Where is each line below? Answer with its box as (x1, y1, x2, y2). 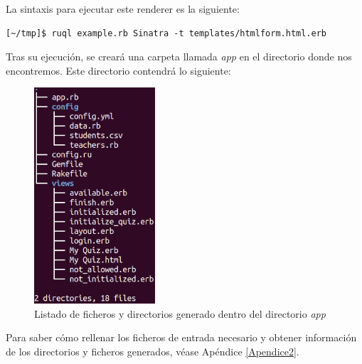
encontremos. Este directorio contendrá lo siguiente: (6, 63, 231, 77)
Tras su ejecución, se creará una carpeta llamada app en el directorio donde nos (6, 49, 352, 64)
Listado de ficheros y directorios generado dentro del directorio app (34, 306, 326, 321)
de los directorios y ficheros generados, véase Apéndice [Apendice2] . (6, 343, 299, 358)
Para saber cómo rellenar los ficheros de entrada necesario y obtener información (6, 330, 357, 345)
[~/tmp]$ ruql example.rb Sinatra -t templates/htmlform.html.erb (6, 28, 327, 38)
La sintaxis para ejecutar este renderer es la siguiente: (6, 1, 240, 16)
